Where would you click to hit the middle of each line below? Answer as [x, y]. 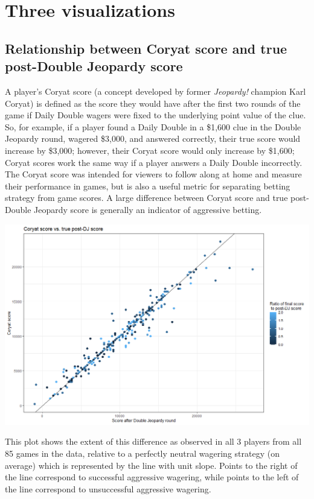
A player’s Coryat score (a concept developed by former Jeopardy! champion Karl [155, 91]
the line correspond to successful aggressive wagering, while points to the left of [152, 477]
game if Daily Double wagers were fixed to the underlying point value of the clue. [155, 115]
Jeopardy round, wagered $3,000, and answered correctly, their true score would [153, 138]
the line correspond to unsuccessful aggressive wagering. [108, 488]
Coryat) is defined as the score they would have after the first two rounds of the [153, 103]
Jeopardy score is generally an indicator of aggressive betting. [148, 209]
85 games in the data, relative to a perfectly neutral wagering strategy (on [142, 453]
